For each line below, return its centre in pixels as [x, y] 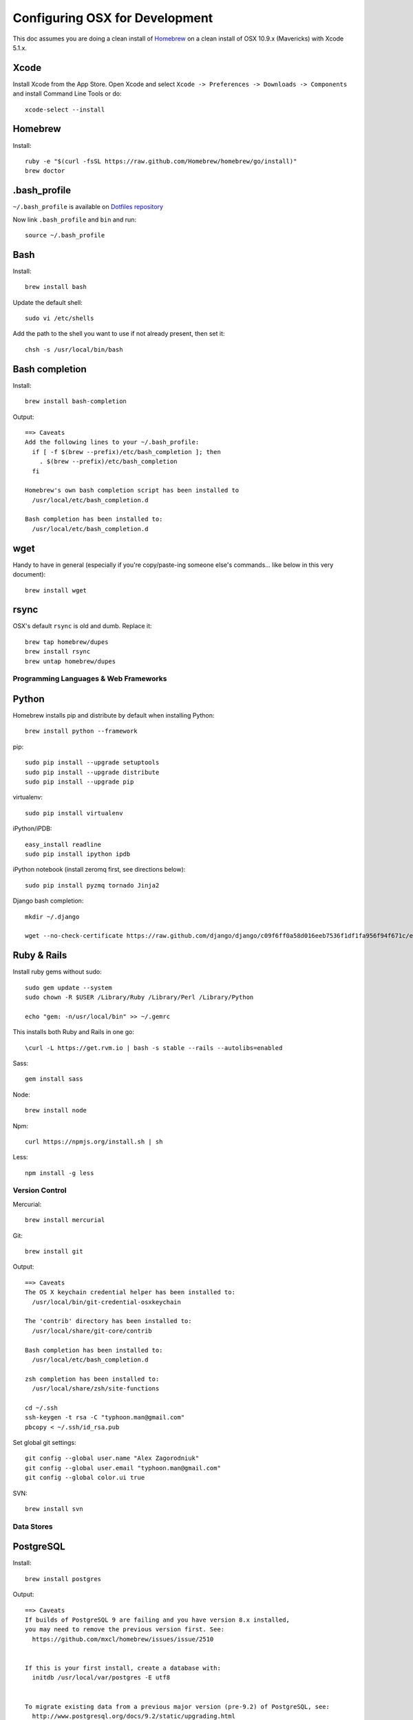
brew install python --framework [81, 731]
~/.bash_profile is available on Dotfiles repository [88, 207]
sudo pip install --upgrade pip [80, 782]
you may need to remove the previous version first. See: [125, 1630]
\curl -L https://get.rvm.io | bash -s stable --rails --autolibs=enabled [154, 1048]
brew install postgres [63, 1579]
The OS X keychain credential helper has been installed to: [130, 1292]
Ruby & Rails [40, 955]
